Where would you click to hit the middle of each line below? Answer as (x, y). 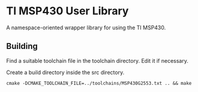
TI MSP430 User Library (67, 11)
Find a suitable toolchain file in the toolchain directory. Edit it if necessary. (97, 60)
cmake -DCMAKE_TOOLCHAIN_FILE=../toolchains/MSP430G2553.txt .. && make (99, 83)
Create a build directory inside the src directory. (65, 72)
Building (22, 46)
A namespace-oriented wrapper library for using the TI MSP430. (86, 27)
